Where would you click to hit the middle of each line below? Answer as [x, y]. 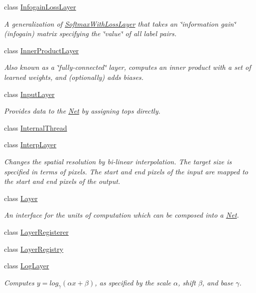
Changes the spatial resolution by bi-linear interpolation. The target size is [118, 161]
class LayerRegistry [34, 249]
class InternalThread [36, 127]
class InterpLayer [30, 144]
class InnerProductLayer [41, 50]
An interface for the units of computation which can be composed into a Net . [122, 215]
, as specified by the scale [133, 282]
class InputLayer [29, 94]
